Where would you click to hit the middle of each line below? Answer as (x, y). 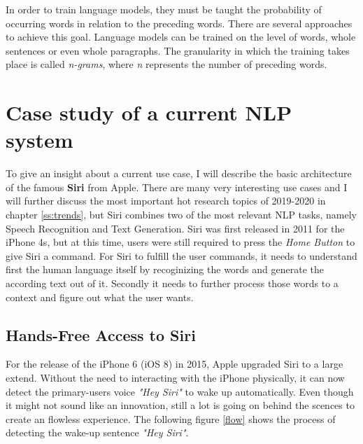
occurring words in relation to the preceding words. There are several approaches (179, 23)
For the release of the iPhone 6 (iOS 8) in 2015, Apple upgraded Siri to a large (175, 364)
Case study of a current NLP (149, 112)
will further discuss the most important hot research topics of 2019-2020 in (166, 201)
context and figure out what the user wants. (100, 297)
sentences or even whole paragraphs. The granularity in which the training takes (178, 50)
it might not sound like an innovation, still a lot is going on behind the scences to (180, 405)
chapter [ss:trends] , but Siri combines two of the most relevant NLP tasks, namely (181, 215)
